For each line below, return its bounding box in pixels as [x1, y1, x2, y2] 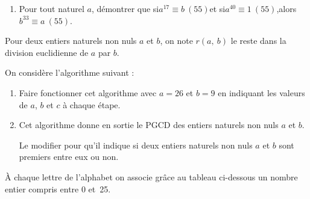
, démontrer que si [91, 2, 159, 14]
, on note [160, 34, 193, 47]
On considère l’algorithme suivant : [5, 66, 134, 79]
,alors [276, 2, 297, 14]
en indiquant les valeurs [218, 86, 305, 99]
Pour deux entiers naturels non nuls [5, 34, 137, 47]
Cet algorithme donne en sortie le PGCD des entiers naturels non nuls [19, 118, 279, 131]
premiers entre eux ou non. [19, 150, 119, 163]
